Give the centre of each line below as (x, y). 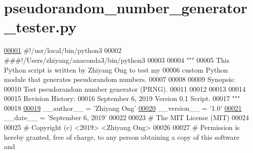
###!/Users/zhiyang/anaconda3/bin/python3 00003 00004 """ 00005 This (117, 60)
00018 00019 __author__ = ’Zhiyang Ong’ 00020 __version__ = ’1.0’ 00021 (123, 108)
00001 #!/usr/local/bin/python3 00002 (63, 50)
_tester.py (40, 27)
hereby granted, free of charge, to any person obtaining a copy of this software (122, 137)
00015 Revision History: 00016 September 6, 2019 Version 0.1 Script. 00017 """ (122, 98)
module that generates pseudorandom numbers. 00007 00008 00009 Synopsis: (120, 79)
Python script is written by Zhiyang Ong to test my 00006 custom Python (116, 69)
